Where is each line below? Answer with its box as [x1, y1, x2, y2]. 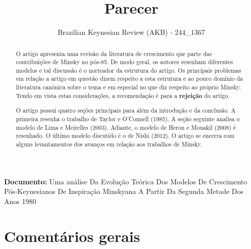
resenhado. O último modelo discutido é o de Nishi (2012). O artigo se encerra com [16, 131, 235, 140]
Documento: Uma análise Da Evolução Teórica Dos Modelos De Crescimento [4, 176, 247, 186]
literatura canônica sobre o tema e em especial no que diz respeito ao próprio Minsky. [16, 83, 241, 91]
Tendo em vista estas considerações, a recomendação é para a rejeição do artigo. [16, 91, 230, 100]
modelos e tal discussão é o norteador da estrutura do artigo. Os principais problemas [16, 66, 241, 74]
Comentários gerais [4, 225, 140, 246]
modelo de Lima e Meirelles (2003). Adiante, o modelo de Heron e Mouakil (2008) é [16, 123, 236, 131]
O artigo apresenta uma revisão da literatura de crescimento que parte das [16, 49, 212, 58]
